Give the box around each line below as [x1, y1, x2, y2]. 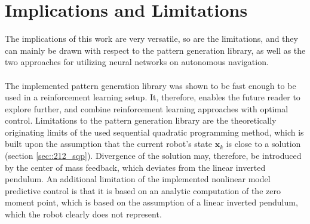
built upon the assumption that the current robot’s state [5, 137, 212, 150]
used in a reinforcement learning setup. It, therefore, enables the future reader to [5, 91, 300, 103]
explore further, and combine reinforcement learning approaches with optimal [5, 102, 288, 115]
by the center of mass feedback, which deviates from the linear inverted [5, 161, 266, 173]
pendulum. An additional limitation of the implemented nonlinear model [5, 173, 271, 185]
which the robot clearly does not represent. [5, 208, 162, 220]
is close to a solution [226, 137, 301, 150]
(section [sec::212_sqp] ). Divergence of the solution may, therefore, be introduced [5, 149, 302, 162]
